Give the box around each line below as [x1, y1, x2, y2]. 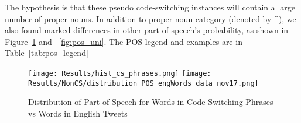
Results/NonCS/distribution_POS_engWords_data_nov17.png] [28, 79, 259, 87]
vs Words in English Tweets [28, 107, 128, 119]
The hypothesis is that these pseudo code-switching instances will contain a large [5, 1, 296, 13]
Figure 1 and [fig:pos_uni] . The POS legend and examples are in [5, 35, 242, 47]
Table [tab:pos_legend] [5, 47, 88, 59]
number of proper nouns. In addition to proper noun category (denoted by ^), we [5, 12, 296, 24]
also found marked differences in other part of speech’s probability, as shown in [5, 24, 289, 36]
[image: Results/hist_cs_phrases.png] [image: [28, 69, 211, 78]
